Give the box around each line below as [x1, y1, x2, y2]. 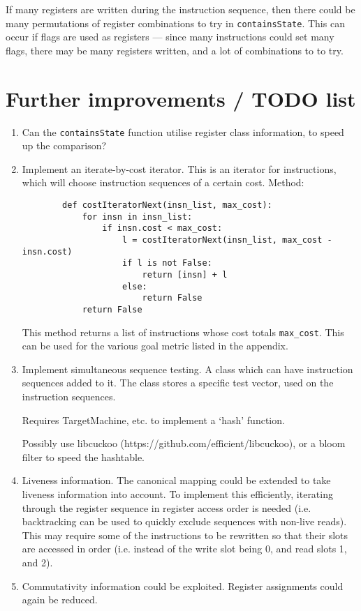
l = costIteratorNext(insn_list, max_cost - [121, 234, 332, 245]
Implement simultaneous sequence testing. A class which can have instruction [22, 361, 353, 376]
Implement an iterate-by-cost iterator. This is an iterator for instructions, [22, 161, 337, 176]
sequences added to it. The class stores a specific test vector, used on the [22, 375, 334, 390]
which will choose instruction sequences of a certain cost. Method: [22, 175, 304, 190]
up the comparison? [22, 138, 107, 153]
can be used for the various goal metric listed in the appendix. [22, 338, 288, 353]
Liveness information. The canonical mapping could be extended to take [22, 473, 331, 488]
